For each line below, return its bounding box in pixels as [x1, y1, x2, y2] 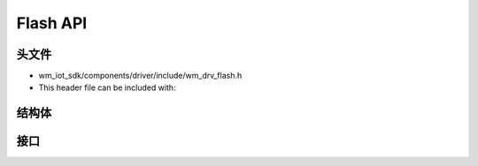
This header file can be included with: [38, 82, 176, 93]
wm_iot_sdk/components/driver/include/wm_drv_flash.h [38, 71, 243, 81]
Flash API [16, 13, 88, 33]
